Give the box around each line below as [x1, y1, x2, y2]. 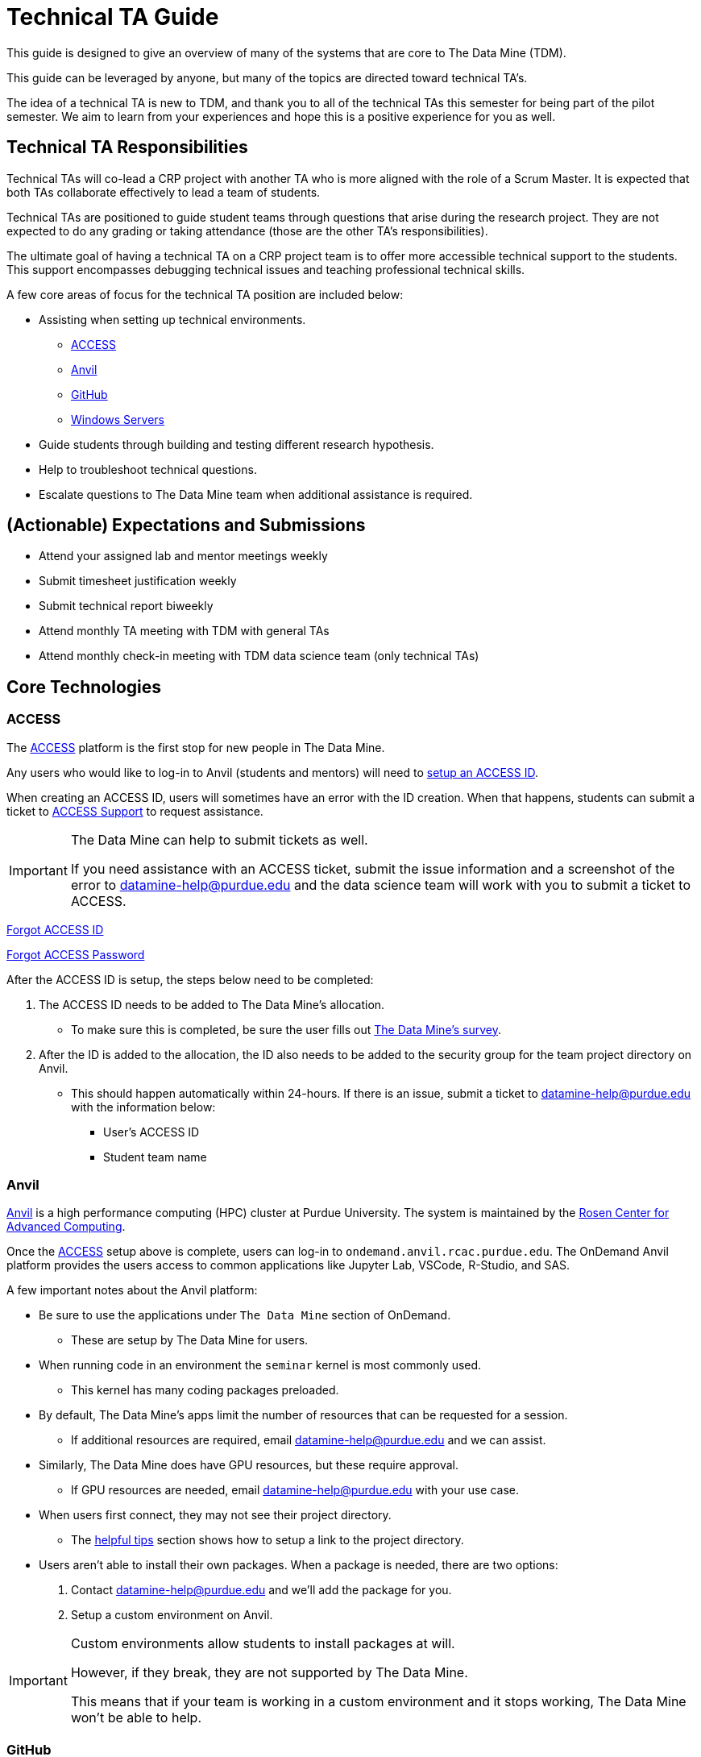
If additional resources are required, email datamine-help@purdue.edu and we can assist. [71, 1433, 546, 1448]
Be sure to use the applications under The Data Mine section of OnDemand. [39, 1308, 451, 1323]
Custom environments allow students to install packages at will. [70, 1635, 455, 1652]
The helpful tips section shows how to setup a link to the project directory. [71, 1533, 464, 1547]
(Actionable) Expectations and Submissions [6, 515, 366, 536]
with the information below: [71, 1099, 216, 1114]
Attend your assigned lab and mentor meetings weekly [39, 549, 328, 563]
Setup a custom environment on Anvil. [71, 1608, 273, 1622]
